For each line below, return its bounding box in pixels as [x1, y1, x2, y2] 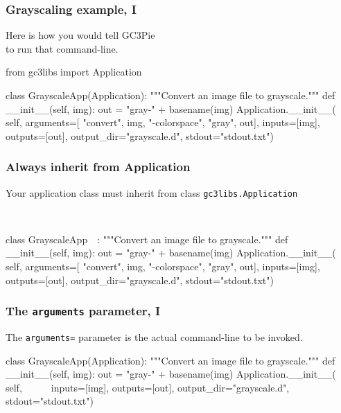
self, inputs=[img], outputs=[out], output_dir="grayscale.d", [6, 380, 290, 394]
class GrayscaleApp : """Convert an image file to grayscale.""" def [6, 231, 288, 246]
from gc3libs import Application [6, 64, 142, 79]
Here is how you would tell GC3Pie [6, 28, 155, 42]
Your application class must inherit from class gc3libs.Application [6, 185, 298, 200]
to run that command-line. [6, 41, 119, 55]
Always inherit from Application [6, 158, 191, 175]
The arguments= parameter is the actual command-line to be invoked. [6, 330, 303, 344]
